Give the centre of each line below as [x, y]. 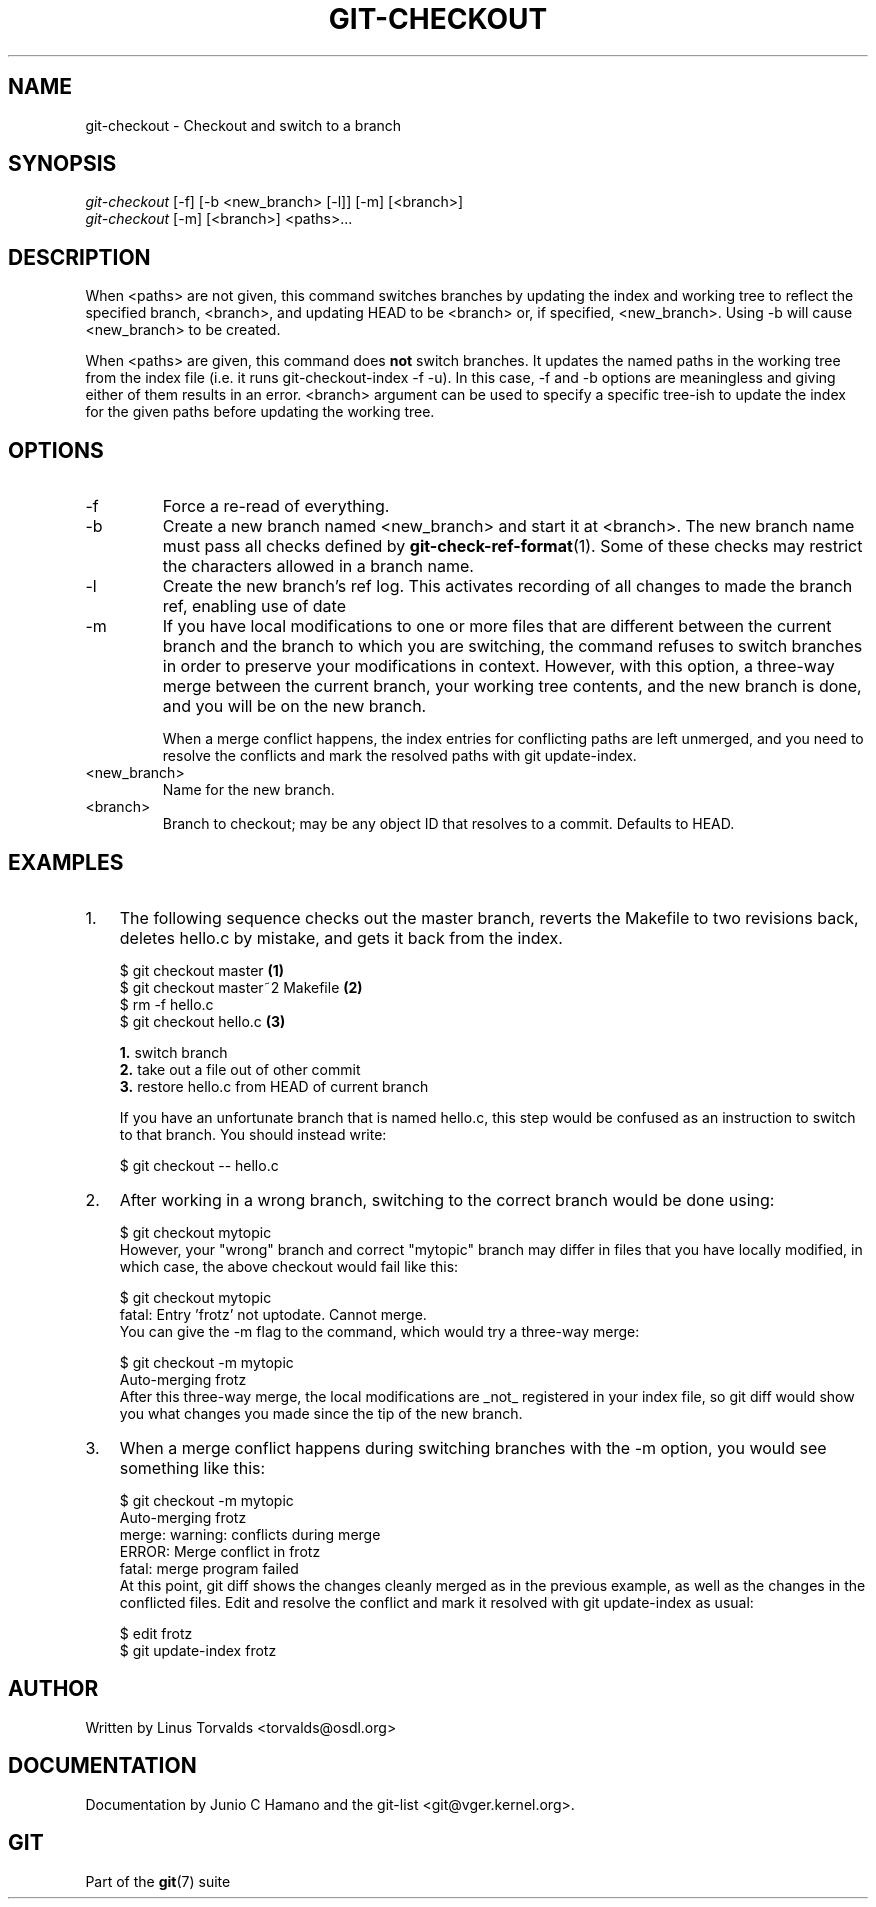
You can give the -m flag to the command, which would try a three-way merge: [379, 1331]
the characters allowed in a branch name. [318, 566]
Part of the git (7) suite [158, 1881]
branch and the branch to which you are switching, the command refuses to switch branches [512, 646]
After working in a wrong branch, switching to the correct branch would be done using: [447, 1199]
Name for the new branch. [248, 790]
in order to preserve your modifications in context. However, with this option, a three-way [498, 666]
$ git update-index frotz [198, 1650]
